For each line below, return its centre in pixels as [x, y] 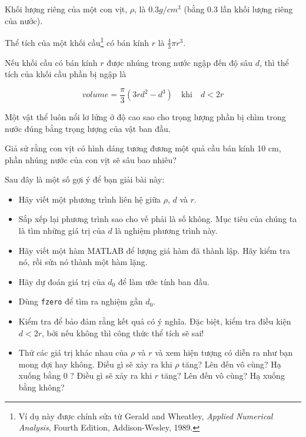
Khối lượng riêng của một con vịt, [66, 9]
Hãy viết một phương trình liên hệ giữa [89, 199]
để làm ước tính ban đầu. [164, 281]
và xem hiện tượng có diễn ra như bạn [224, 352]
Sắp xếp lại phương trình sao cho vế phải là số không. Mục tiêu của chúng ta [158, 219]
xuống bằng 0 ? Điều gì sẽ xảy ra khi [85, 375]
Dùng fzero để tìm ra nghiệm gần [81, 301]
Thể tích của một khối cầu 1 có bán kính [77, 42]
